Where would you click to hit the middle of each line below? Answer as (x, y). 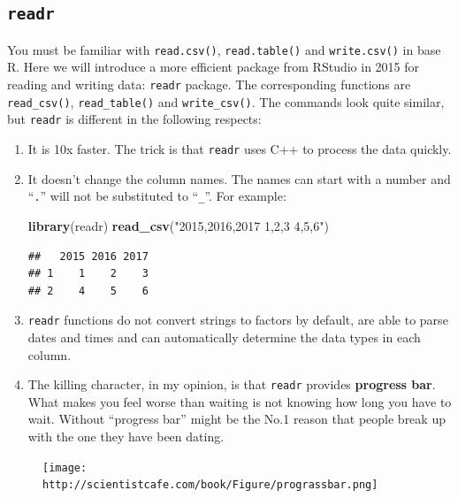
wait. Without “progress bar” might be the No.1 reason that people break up (237, 419)
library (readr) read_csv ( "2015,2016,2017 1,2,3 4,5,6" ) (178, 225)
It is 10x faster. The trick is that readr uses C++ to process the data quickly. (240, 149)
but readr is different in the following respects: (134, 119)
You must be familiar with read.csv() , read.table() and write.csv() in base (224, 49)
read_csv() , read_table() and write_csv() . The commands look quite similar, (226, 101)
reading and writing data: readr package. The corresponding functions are (209, 84)
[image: (65, 467)
